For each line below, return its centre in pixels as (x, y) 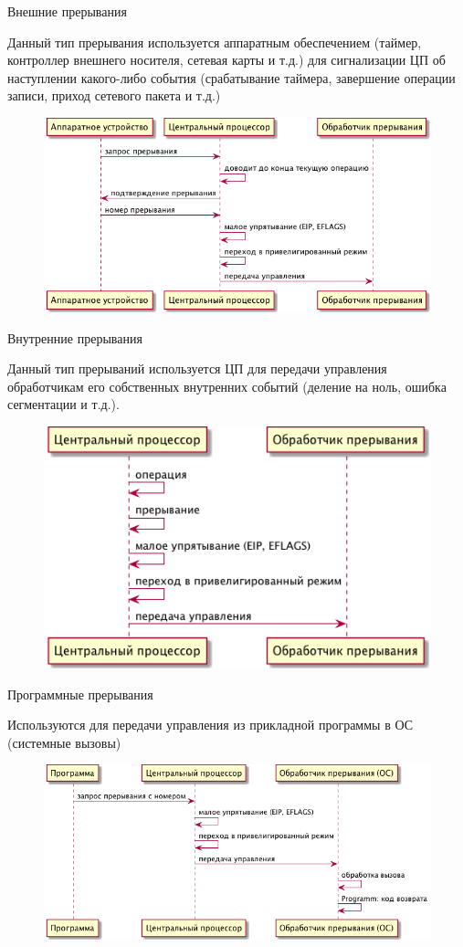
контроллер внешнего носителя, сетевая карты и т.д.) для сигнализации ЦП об (226, 60)
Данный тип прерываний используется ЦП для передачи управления (197, 368)
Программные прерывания (80, 694)
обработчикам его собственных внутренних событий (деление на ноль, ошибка (227, 386)
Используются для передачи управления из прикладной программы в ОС (210, 725)
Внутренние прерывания (75, 337)
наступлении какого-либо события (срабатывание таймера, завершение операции (231, 77)
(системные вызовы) (64, 742)
